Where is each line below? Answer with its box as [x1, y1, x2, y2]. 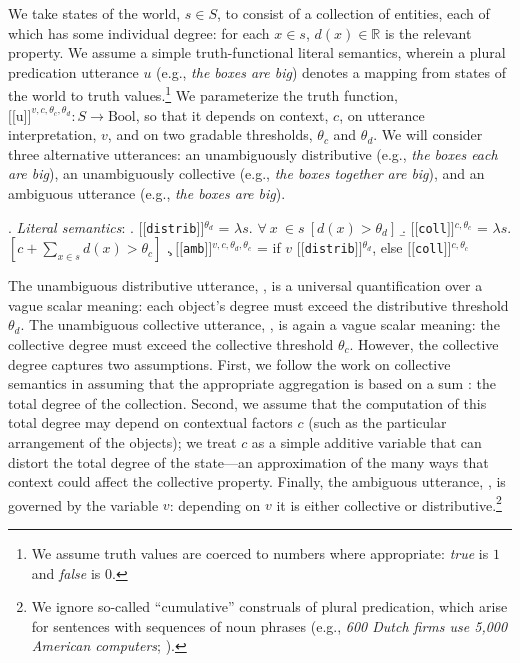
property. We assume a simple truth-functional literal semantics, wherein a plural [8, 42, 506, 63]
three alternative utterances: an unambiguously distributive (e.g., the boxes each [8, 143, 498, 164]
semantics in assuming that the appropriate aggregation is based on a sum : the [8, 373, 496, 394]
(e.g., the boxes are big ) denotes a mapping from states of [156, 61, 507, 82]
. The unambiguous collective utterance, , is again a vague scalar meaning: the [20, 314, 500, 335]
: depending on [169, 494, 261, 515]
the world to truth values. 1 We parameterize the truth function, [8, 82, 398, 106]
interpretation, [8, 124, 97, 145]
